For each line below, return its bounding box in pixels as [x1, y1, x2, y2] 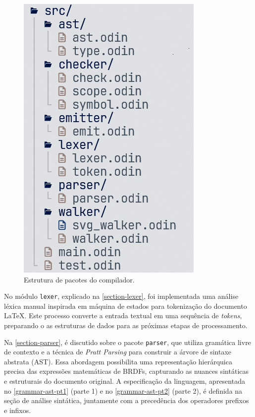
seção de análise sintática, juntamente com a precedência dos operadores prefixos [4, 395, 249, 406]
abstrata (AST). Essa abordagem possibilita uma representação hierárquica [4, 356, 232, 366]
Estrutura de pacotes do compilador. [24, 274, 135, 284]
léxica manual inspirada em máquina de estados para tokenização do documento [4, 300, 247, 311]
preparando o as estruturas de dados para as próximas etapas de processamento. [4, 320, 248, 331]
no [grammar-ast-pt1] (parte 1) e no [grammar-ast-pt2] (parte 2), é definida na [4, 385, 243, 396]
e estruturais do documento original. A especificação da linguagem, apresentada [4, 376, 245, 386]
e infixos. [4, 405, 31, 415]
